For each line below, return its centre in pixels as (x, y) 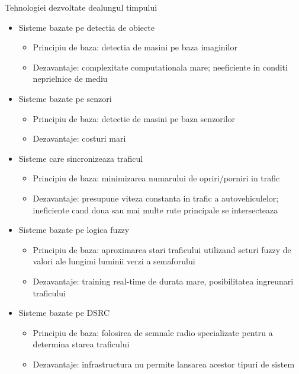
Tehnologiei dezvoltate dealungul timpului (81, 7)
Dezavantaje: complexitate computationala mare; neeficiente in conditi (160, 67)
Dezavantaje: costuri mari (79, 138)
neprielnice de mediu (70, 79)
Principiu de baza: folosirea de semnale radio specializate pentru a (153, 332)
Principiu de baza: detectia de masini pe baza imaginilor (135, 47)
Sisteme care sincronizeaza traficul (81, 158)
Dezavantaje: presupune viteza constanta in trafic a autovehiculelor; (156, 198)
